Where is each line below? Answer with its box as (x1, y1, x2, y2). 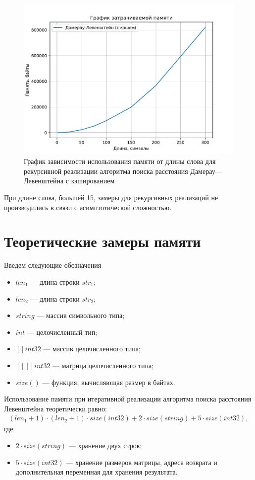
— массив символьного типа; (37, 310, 125, 320)
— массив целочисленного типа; (43, 343, 141, 354)
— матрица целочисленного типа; (52, 360, 154, 370)
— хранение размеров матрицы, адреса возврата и (66, 457, 217, 467)
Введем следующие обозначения (4, 260, 102, 270)
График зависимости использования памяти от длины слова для (24, 156, 216, 166)
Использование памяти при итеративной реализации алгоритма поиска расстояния (4, 394, 252, 404)
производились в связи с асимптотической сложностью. (4, 202, 172, 212)
